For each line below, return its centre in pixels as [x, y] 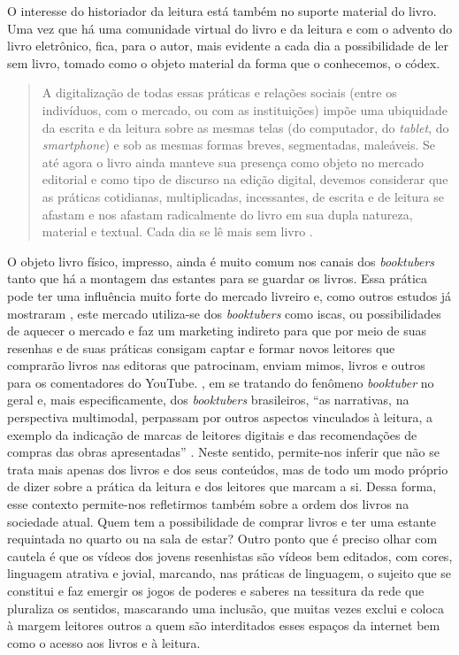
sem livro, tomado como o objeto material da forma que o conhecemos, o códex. [224, 62]
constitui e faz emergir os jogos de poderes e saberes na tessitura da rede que [216, 590]
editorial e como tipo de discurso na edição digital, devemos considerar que [245, 179]
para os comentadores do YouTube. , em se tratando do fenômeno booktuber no [221, 382]
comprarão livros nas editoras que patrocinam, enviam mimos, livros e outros [216, 365]
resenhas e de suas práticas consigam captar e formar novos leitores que [201, 347]
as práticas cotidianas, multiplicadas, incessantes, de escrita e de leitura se [243, 196]
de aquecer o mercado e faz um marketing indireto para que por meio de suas [217, 331]
